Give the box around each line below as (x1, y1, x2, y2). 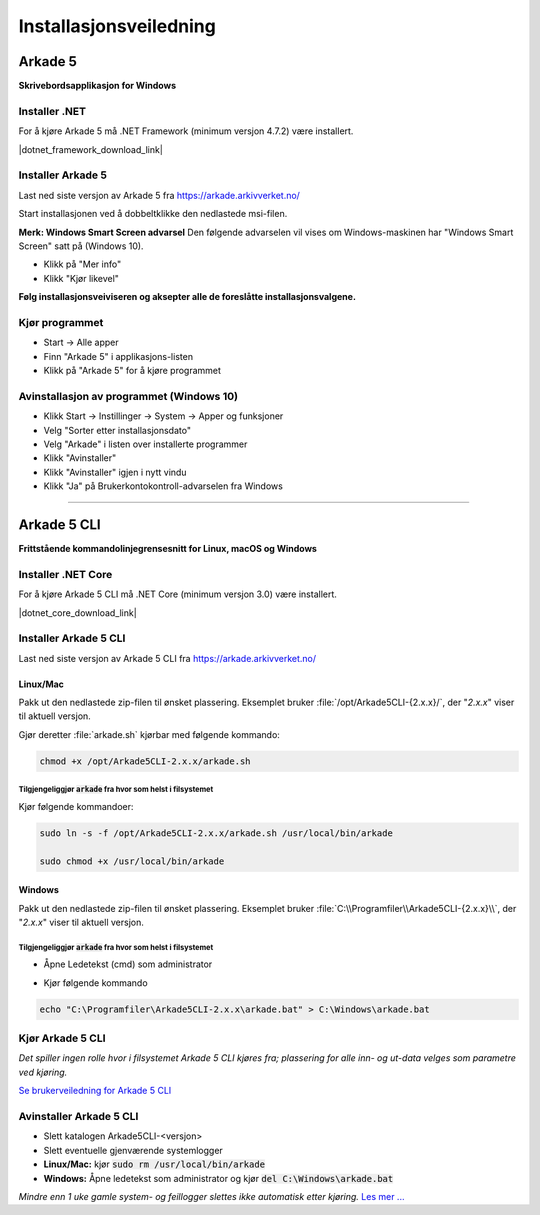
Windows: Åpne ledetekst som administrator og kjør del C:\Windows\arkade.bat (43, 1172, 394, 1184)
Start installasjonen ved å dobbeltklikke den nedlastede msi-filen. (18, 208, 288, 220)
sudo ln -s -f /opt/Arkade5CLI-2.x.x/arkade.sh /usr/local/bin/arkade (39, 827, 394, 839)
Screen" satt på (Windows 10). (18, 240, 144, 252)
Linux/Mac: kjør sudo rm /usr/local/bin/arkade (43, 1158, 265, 1170)
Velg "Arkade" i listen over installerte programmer (43, 438, 248, 450)
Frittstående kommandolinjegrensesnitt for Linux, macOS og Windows (18, 543, 317, 554)
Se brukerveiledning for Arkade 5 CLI (18, 1085, 172, 1097)
